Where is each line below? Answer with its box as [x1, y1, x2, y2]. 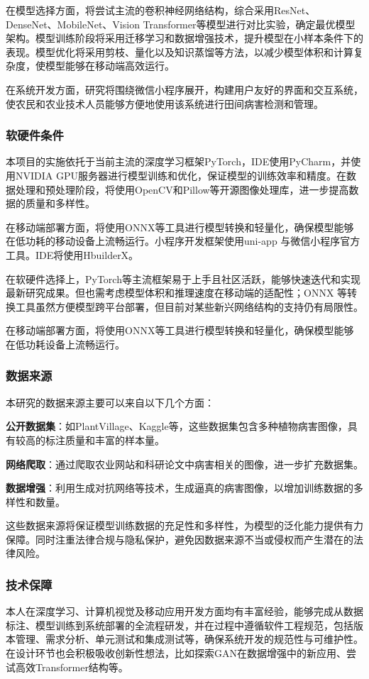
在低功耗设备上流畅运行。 [6, 336, 125, 351]
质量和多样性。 [25, 196, 95, 211]
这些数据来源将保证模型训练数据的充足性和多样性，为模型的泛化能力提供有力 [6, 518, 363, 533]
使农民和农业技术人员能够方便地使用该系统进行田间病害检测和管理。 [6, 96, 324, 111]
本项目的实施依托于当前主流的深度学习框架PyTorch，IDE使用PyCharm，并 [6, 154, 351, 169]
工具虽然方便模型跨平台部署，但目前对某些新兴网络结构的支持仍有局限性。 [15, 299, 363, 314]
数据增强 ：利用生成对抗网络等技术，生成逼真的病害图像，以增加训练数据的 [6, 480, 353, 495]
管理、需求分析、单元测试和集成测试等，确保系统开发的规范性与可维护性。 [15, 631, 363, 646]
